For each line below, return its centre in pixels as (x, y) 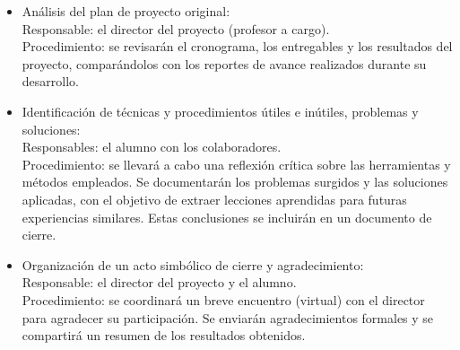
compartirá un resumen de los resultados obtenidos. (164, 335)
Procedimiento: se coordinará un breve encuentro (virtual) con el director (223, 299)
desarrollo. (50, 81)
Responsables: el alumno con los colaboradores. (152, 147)
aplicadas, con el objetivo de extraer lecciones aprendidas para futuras (214, 199)
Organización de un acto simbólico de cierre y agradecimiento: (193, 264)
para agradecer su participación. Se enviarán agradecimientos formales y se (228, 317)
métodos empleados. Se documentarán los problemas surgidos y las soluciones (235, 182)
